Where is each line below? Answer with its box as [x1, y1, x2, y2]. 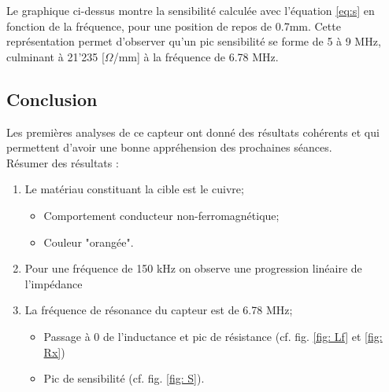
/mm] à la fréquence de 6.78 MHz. [113, 48, 279, 64]
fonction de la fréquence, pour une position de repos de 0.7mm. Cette [6, 17, 341, 34]
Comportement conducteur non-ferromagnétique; [43, 207, 280, 223]
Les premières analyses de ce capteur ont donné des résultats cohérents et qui [6, 123, 380, 140]
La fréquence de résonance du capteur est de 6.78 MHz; [24, 302, 293, 318]
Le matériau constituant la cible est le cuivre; [24, 181, 244, 197]
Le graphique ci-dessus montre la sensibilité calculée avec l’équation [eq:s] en [6, 2, 375, 18]
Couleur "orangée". [43, 233, 134, 250]
